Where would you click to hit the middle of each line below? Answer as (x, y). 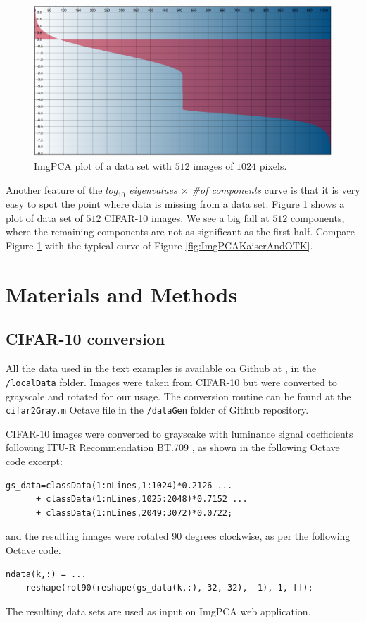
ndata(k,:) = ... (46, 574)
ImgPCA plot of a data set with (103, 165)
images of (213, 165)
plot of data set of (44, 217)
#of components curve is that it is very (276, 189)
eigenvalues (153, 189)
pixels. (273, 165)
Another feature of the (54, 189)
